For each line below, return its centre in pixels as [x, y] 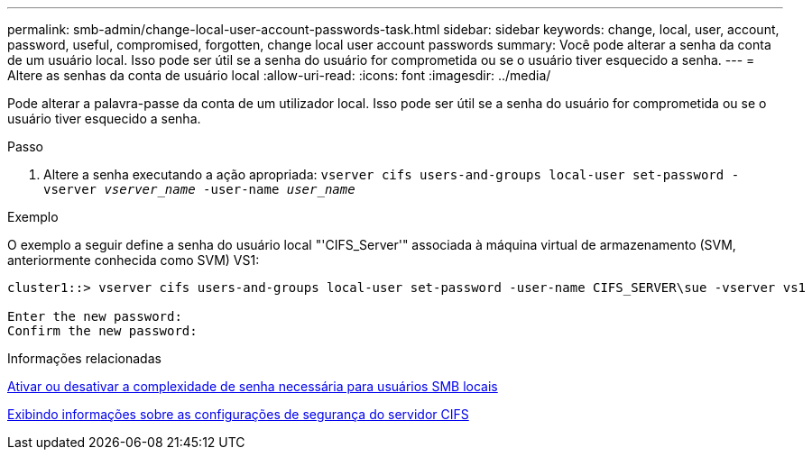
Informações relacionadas [84, 358]
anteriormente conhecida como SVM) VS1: [134, 260]
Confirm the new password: [102, 331]
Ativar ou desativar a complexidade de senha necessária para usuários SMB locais [253, 386]
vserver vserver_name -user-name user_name [199, 189]
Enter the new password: [95, 316]
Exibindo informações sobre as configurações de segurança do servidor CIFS [238, 414]
